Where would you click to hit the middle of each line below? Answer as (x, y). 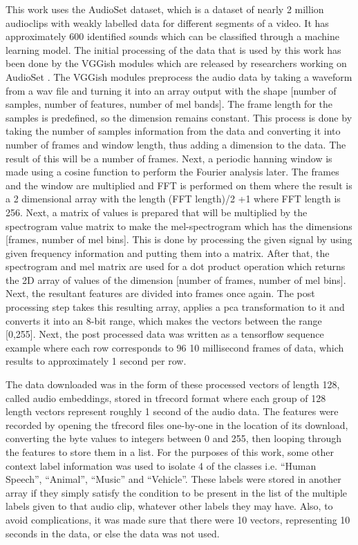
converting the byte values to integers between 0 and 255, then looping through (173, 438)
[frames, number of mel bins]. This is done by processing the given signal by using (179, 239)
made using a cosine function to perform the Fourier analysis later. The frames (172, 172)
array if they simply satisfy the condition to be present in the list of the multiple (177, 492)
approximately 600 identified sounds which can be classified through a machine (173, 36)
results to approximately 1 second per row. (96, 361)
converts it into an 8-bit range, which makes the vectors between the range (164, 320)
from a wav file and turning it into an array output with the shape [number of (171, 90)
